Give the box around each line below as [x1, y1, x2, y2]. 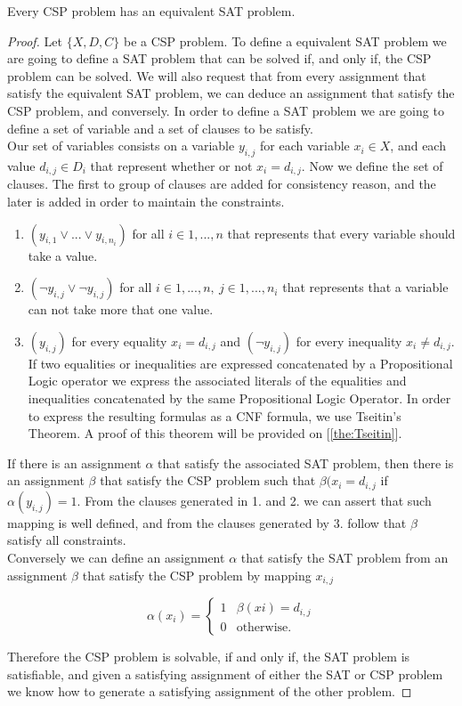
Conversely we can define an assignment [7, 548, 225, 566]
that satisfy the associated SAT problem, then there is [158, 453, 454, 472]
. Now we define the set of [301, 156, 443, 174]
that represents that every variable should [227, 223, 456, 242]
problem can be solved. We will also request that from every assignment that [7, 66, 426, 85]
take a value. [28, 246, 98, 264]
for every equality [71, 331, 167, 350]
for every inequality [296, 331, 402, 350]
